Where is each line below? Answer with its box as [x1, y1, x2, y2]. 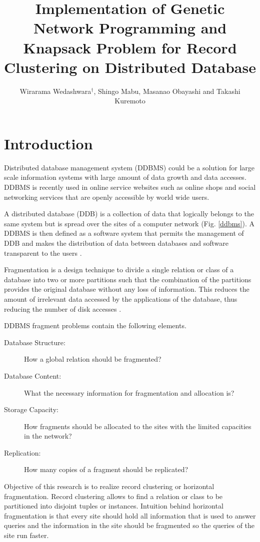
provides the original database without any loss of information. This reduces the [4, 284, 249, 294]
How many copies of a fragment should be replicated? [24, 464, 188, 475]
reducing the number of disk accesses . [4, 303, 121, 314]
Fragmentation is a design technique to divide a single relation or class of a [4, 264, 234, 275]
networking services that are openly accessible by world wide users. [4, 191, 209, 202]
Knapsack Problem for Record [23, 37, 237, 57]
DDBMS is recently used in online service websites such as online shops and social [4, 182, 256, 192]
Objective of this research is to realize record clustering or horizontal [4, 481, 214, 492]
